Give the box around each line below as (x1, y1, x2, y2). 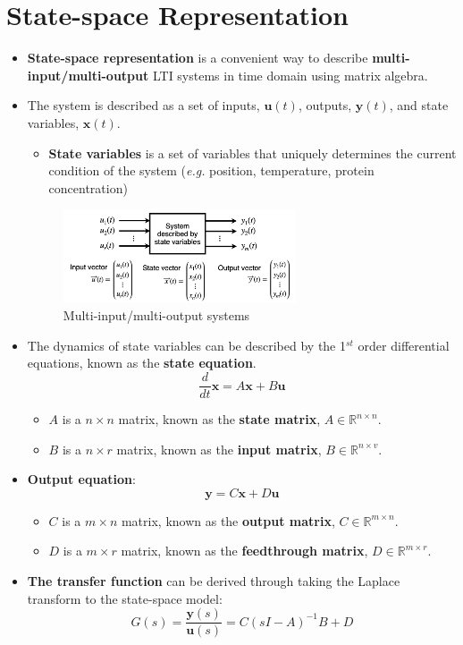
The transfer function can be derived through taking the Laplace (27, 572, 400, 590)
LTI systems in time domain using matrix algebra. (152, 65, 428, 84)
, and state (389, 96, 449, 115)
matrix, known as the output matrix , (121, 511, 335, 530)
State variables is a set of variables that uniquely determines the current (48, 143, 457, 162)
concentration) (48, 178, 128, 197)
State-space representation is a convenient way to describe (27, 48, 368, 67)
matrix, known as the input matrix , (116, 439, 322, 458)
